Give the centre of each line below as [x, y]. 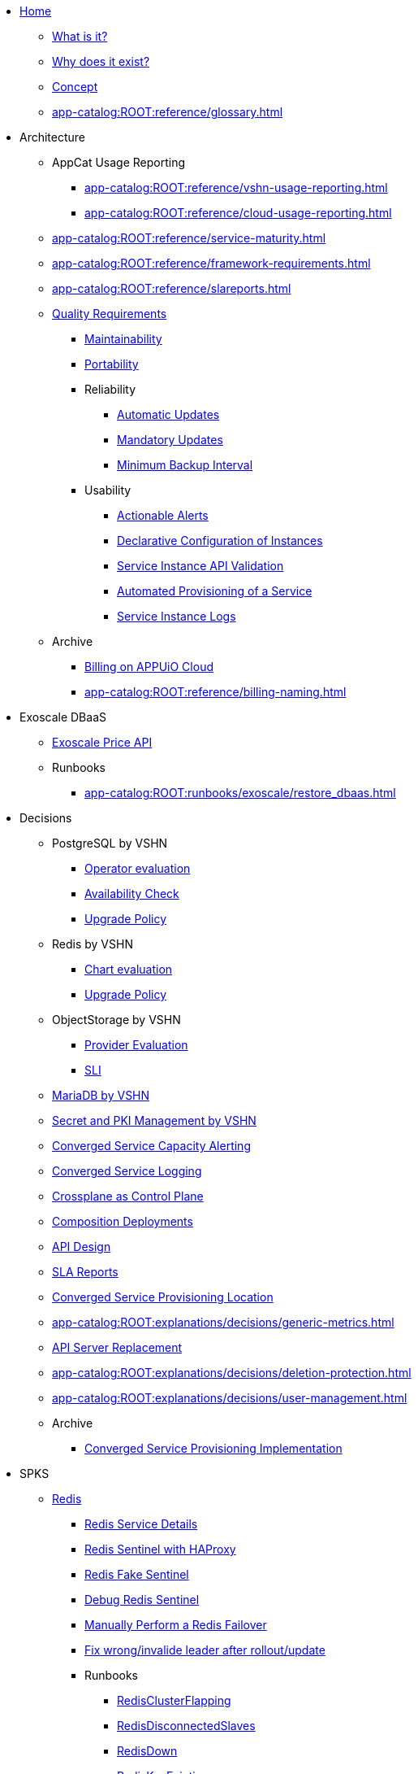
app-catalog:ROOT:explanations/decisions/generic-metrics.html [223, 1322]
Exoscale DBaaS [63, 717]
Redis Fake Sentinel [137, 1574]
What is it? [80, 36]
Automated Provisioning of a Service [215, 591]
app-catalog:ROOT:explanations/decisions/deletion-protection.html [232, 1373]
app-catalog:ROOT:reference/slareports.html [172, 288]
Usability [108, 490]
